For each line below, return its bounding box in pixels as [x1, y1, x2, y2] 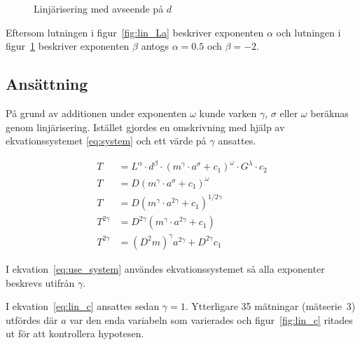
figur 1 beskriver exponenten [6, 39, 130, 53]
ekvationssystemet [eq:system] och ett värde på [6, 133, 207, 148]
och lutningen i [276, 25, 341, 39]
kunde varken [199, 105, 257, 120]
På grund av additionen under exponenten [6, 105, 187, 120]
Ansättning [6, 73, 88, 95]
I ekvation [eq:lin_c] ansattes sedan [6, 299, 160, 313]
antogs [141, 39, 169, 53]
